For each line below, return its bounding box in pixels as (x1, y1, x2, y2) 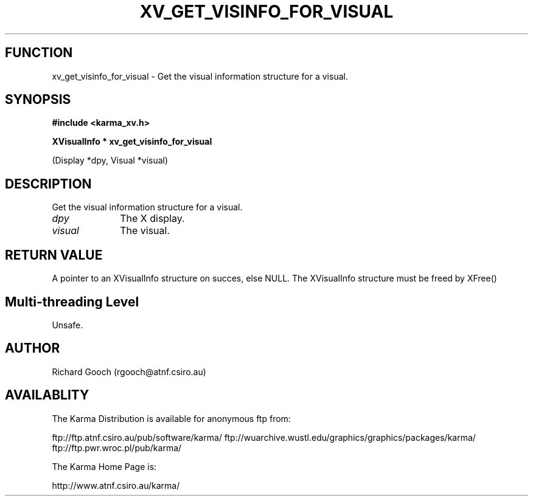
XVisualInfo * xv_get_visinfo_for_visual (52, 136, 212, 147)
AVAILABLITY (5, 387, 89, 403)
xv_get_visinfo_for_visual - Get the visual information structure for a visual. (52, 71, 348, 81)
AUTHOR (5, 340, 60, 356)
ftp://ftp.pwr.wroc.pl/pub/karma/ (52, 442, 182, 453)
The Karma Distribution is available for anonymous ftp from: (52, 413, 291, 424)
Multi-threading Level (5, 294, 139, 309)
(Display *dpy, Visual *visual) (52, 155, 169, 166)
